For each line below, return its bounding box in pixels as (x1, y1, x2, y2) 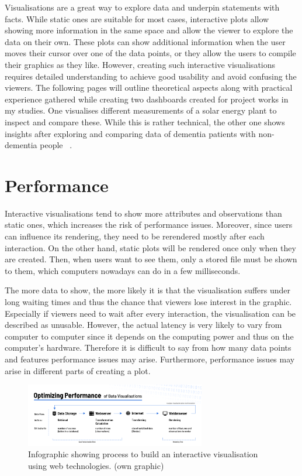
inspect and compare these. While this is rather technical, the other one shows (5, 115, 285, 128)
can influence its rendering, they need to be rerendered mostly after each (5, 230, 265, 242)
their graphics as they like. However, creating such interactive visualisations (5, 58, 276, 70)
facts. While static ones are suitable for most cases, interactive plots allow (5, 12, 269, 25)
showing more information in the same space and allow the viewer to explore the (5, 24, 293, 36)
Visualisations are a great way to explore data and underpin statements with (5, 1, 280, 13)
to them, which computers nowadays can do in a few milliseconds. (5, 264, 241, 276)
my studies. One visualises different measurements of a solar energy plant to (5, 104, 277, 117)
